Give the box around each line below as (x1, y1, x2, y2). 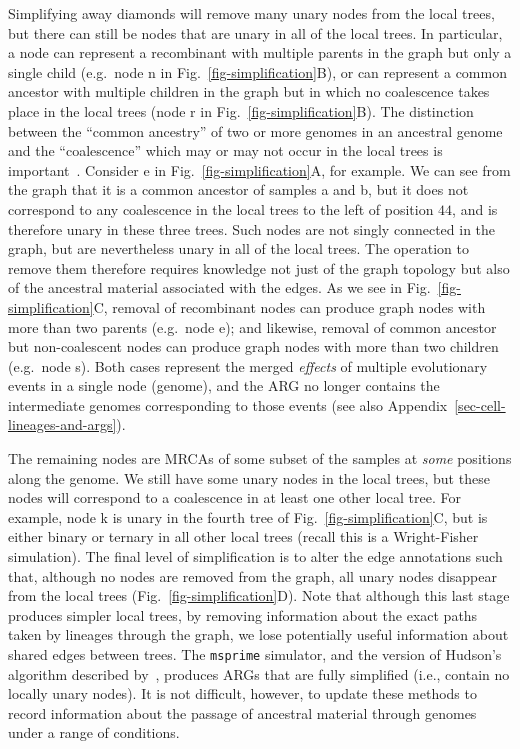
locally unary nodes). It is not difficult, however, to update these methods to (8, 683, 477, 704)
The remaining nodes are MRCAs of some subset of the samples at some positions (8, 448, 512, 469)
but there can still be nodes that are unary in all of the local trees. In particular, (8, 22, 503, 43)
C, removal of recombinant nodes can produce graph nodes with (93, 296, 486, 317)
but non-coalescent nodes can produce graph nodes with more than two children (8, 336, 499, 357)
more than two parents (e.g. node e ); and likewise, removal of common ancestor (8, 316, 497, 337)
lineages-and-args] (8, 414, 117, 435)
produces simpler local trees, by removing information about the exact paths (8, 604, 478, 625)
